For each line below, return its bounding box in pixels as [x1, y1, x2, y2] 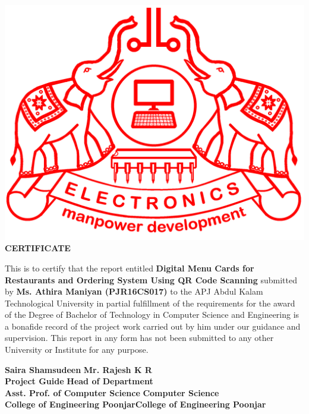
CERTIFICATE [5, 242, 71, 254]
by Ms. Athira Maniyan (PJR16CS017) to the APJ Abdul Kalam [5, 285, 263, 298]
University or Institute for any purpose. [5, 343, 149, 356]
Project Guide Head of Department [5, 375, 153, 387]
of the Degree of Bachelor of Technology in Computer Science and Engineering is [5, 308, 299, 321]
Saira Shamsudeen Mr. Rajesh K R [5, 363, 152, 375]
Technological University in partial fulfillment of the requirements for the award [5, 296, 295, 309]
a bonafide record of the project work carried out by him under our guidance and [5, 320, 301, 332]
